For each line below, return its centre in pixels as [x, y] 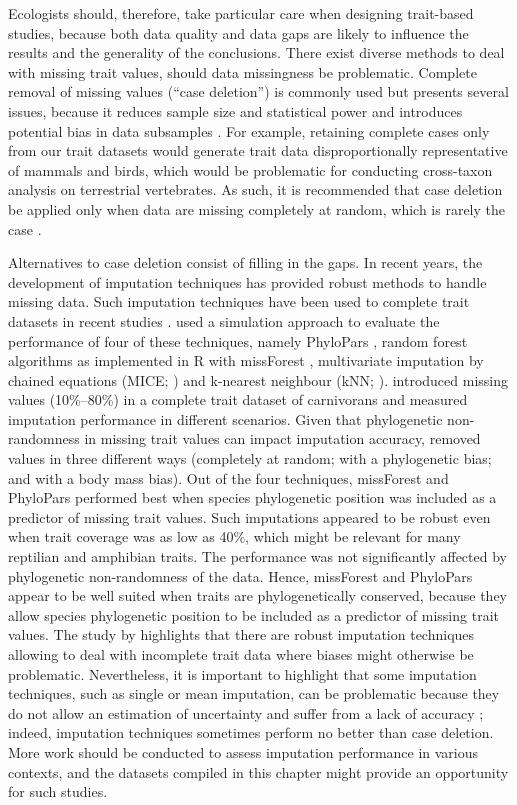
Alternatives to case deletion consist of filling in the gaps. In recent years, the [245, 262]
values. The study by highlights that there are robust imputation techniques [241, 634]
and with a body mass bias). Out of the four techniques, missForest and [228, 477]
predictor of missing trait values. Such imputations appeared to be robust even [249, 516]
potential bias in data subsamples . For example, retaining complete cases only [249, 130]
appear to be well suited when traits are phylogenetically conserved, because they [257, 595]
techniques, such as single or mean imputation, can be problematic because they [254, 693]
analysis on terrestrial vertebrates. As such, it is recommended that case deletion [255, 189]
